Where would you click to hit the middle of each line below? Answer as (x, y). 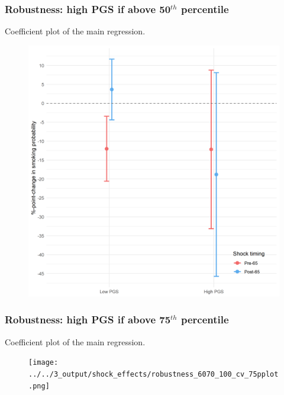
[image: (43, 363)
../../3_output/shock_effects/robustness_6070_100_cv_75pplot (154, 374)
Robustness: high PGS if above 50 (88, 9)
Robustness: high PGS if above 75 (88, 319)
